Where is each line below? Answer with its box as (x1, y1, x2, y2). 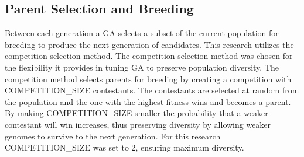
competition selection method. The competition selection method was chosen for (5, 50, 293, 62)
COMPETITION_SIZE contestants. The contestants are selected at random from (5, 84, 299, 96)
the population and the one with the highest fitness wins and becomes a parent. (5, 95, 291, 107)
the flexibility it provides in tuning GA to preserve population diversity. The (5, 61, 279, 73)
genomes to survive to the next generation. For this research (5, 130, 221, 142)
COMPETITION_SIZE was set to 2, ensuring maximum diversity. (5, 141, 244, 153)
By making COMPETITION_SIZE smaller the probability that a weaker (5, 107, 268, 119)
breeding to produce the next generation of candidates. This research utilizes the (5, 38, 294, 50)
